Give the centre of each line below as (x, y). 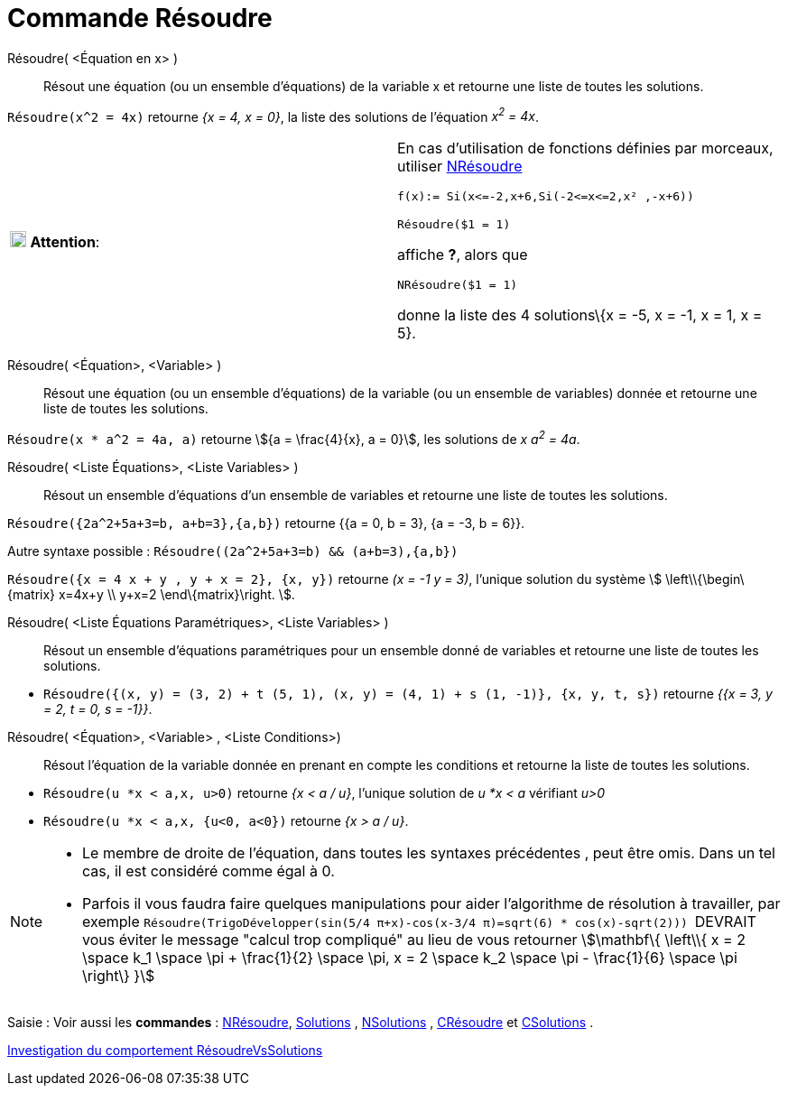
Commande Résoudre (140, 18)
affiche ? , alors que (463, 255)
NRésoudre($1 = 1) (458, 285)
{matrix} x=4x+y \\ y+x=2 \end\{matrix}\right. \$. (151, 595)
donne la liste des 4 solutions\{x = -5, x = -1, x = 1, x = (580, 315)
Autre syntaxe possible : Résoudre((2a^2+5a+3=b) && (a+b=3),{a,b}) (233, 551)
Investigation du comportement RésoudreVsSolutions (165, 1051)
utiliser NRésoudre (460, 167)
